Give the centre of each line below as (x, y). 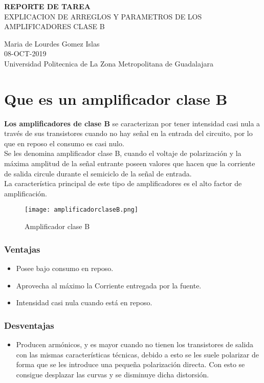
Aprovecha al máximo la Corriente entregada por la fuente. (109, 285)
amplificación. (26, 193)
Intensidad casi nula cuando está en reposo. (84, 302)
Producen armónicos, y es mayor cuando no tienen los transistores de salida (135, 344)
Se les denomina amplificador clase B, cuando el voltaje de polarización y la (123, 153)
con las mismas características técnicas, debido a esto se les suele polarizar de (137, 354)
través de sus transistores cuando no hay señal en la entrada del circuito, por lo (128, 133)
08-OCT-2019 (25, 53)
